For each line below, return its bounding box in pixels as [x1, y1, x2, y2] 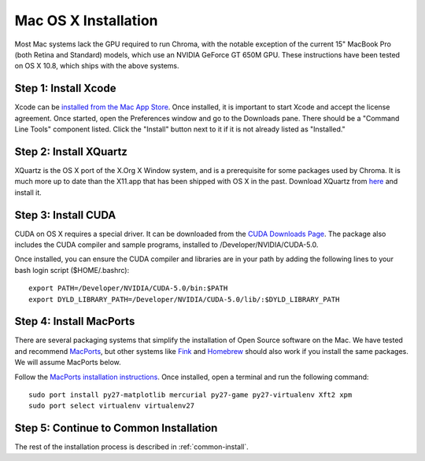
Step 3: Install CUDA [14, 208, 116, 222]
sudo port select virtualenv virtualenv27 [28, 401, 195, 411]
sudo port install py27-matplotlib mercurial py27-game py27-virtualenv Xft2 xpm [28, 390, 353, 400]
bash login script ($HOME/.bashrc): [14, 265, 130, 275]
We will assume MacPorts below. [14, 358, 121, 367]
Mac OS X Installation [14, 12, 158, 29]
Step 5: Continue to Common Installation [14, 422, 218, 435]
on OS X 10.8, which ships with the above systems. [14, 61, 180, 71]
